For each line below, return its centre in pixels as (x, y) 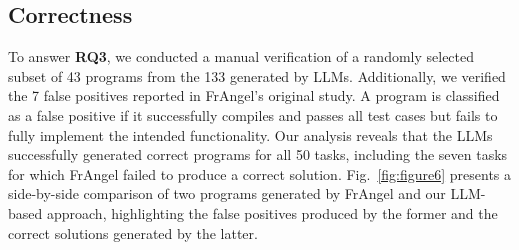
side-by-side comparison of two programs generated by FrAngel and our (227, 193)
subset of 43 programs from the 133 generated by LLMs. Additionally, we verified (257, 75)
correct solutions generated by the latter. (133, 232)
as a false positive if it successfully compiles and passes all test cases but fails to (253, 114)
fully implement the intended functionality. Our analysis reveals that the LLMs (250, 134)
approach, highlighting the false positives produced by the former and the (272, 212)
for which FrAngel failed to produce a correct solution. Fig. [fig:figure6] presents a (260, 173)
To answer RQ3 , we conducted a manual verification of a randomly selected (241, 56)
